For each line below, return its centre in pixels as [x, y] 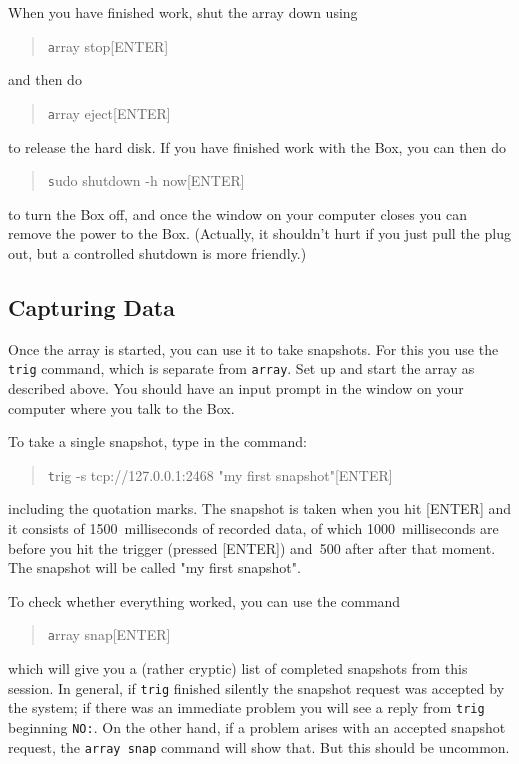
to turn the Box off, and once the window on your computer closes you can [237, 213]
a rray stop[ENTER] [108, 45]
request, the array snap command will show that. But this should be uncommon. [259, 746]
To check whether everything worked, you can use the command [204, 600]
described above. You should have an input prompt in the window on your [236, 387]
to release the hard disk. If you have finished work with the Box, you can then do [257, 146]
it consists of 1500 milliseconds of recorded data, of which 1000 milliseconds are [253, 528]
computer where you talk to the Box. [121, 407]
